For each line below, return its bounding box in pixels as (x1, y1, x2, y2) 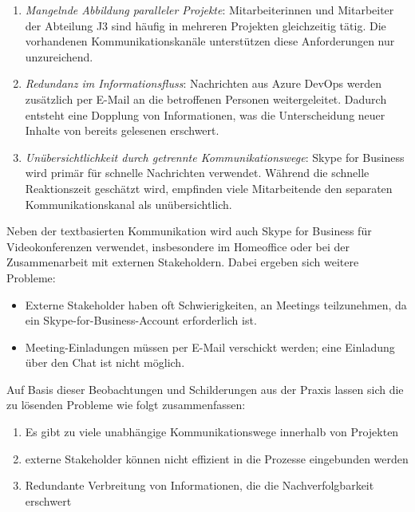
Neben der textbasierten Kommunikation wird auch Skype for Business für (6, 223, 372, 239)
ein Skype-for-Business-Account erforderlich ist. (25, 312, 257, 329)
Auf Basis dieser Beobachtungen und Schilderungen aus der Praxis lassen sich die (6, 380, 404, 397)
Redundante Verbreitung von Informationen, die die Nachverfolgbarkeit (25, 477, 374, 494)
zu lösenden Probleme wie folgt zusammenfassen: (6, 396, 246, 413)
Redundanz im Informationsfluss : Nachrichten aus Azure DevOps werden (25, 75, 381, 92)
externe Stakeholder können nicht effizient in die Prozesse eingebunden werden (25, 450, 409, 467)
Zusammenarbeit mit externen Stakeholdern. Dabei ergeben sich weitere (6, 254, 359, 270)
